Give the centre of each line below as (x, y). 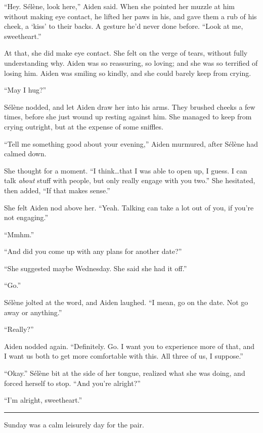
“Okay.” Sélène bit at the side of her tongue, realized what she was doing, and (125, 373)
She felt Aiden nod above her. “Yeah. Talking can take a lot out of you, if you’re (129, 207)
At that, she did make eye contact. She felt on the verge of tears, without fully (126, 53)
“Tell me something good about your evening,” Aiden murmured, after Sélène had (131, 143)
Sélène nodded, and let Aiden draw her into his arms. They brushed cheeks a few (130, 106)
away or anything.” (33, 312)
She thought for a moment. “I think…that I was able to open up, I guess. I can (126, 170)
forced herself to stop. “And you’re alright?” (72, 383)
